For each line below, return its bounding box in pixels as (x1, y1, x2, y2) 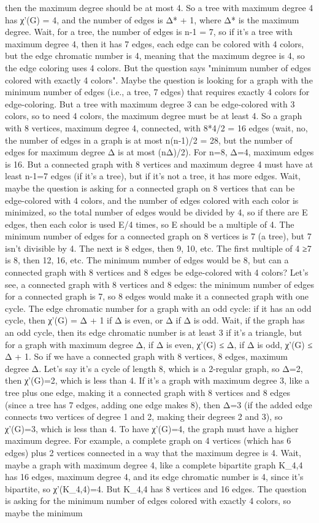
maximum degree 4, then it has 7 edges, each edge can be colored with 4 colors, (5, 37, 304, 50)
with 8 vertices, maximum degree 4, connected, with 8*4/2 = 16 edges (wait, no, (5, 121, 308, 134)
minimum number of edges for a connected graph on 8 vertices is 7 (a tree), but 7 (5, 230, 312, 242)
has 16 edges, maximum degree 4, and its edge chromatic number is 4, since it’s (5, 470, 304, 483)
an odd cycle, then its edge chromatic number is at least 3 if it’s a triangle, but (5, 326, 302, 339)
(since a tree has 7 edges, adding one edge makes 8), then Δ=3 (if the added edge (5, 398, 312, 411)
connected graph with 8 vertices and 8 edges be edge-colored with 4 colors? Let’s (5, 266, 309, 279)
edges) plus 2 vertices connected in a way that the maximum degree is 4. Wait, (5, 446, 301, 459)
